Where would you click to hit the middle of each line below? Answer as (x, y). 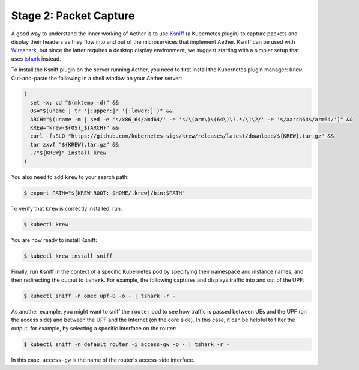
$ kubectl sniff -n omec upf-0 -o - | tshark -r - (100, 296)
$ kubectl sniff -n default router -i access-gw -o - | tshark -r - (127, 344)
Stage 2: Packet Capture (73, 16)
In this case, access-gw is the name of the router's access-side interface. (103, 360)
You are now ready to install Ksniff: (54, 240)
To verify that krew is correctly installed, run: (67, 208)
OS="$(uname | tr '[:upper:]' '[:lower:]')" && (101, 111)
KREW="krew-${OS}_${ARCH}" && (75, 128)
